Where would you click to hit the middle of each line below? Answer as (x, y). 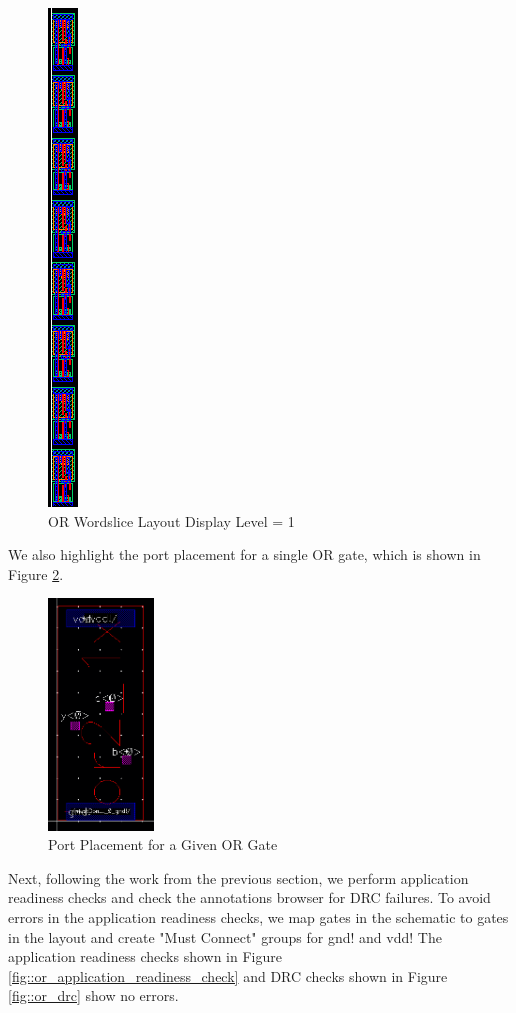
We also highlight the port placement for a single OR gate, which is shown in (244, 554)
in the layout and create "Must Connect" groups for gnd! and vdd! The (225, 936)
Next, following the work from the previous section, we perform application (238, 877)
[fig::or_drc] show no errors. (93, 995)
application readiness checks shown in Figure (145, 956)
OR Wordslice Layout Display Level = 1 (171, 520)
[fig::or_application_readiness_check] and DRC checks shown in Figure (228, 975)
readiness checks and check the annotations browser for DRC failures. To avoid (249, 897)
